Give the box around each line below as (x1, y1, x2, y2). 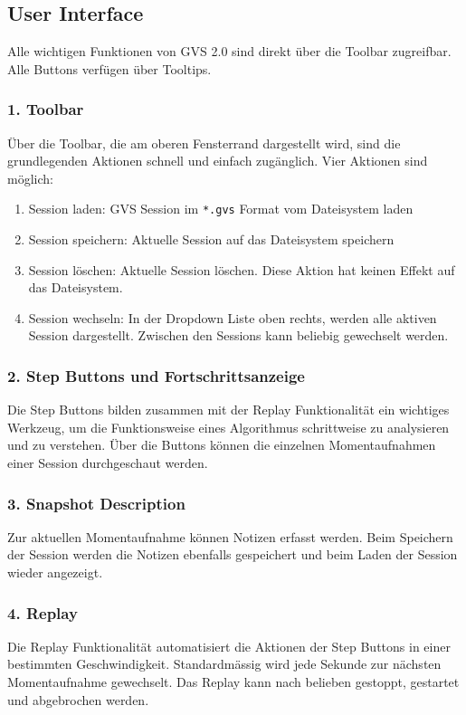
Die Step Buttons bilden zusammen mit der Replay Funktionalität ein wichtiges (7, 400, 450, 419)
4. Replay (7, 601, 78, 624)
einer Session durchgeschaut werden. (7, 453, 208, 472)
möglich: (7, 168, 53, 187)
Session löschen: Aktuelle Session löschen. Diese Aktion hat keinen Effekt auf (28, 260, 455, 279)
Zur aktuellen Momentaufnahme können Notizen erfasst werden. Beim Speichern (7, 527, 453, 546)
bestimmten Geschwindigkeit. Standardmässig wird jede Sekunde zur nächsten (7, 654, 442, 673)
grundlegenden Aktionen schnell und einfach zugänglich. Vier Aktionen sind (7, 151, 428, 170)
